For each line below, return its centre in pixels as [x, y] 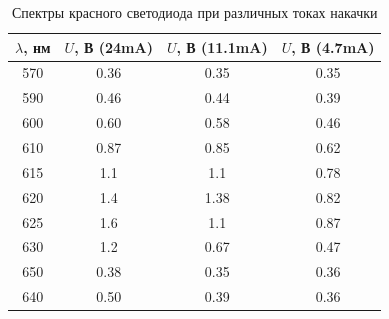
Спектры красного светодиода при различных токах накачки [194, 12]
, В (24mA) [113, 46]
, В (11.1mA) [222, 46]
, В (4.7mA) [333, 46]
